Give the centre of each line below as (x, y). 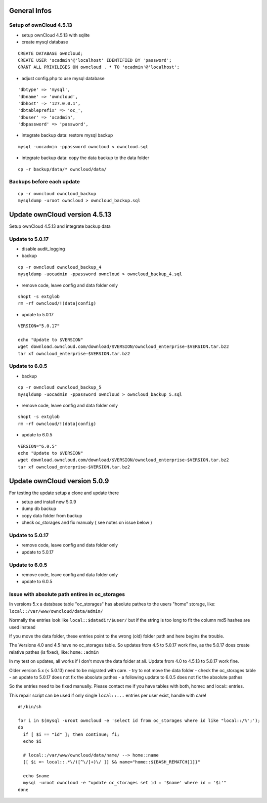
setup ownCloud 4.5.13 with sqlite (56, 35)
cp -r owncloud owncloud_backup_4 (60, 267)
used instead (22, 627)
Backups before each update (44, 182)
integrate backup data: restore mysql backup (67, 135)
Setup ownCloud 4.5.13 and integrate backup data (60, 226)
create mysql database (45, 42)
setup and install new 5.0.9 (49, 502)
